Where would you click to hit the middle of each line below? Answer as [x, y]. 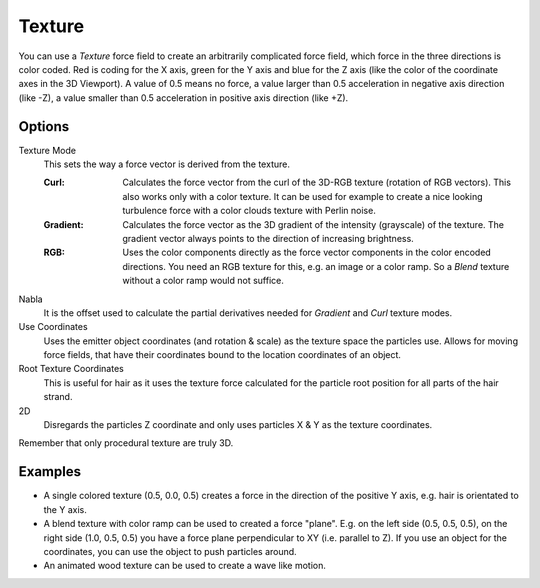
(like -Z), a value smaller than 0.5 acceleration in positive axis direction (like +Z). [183, 97]
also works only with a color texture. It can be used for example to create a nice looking [303, 196]
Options [44, 126]
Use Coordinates [53, 327]
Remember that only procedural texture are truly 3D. [126, 443]
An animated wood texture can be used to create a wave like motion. [185, 566]
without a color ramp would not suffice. [203, 281]
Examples [50, 471]
